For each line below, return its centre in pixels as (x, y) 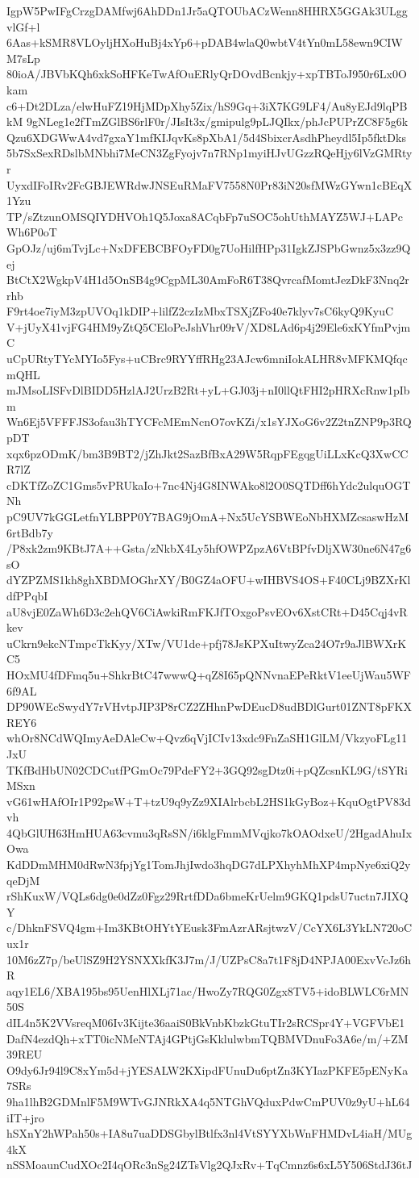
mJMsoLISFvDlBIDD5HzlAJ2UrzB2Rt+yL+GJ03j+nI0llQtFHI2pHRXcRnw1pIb (208, 390)
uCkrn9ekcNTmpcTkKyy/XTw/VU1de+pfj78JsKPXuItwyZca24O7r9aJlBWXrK (207, 643)
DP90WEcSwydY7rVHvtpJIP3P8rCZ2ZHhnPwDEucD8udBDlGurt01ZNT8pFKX (209, 706)
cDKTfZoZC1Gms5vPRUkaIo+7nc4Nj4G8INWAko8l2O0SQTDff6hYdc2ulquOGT (209, 485)
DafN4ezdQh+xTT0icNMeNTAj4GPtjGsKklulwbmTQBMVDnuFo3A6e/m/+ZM (207, 1038)
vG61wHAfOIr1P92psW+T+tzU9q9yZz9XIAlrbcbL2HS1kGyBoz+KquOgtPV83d (209, 801)
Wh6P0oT (32, 232)
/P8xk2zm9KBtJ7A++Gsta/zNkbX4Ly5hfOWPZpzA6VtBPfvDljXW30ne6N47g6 (209, 548)
